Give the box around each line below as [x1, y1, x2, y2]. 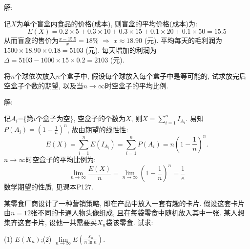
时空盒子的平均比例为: [25, 154, 96, 165]
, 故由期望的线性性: [67, 124, 128, 134]
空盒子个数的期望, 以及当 [4, 80, 83, 90]
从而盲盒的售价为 [4, 35, 59, 45]
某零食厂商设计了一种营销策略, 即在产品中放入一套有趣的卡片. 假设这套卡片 [4, 198, 245, 208]
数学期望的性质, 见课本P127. [4, 182, 93, 192]
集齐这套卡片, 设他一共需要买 [4, 217, 97, 227]
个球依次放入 [15, 71, 56, 81]
